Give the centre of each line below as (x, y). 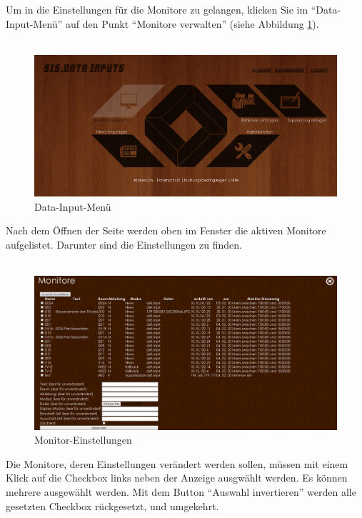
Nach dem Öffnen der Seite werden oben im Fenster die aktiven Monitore (166, 230)
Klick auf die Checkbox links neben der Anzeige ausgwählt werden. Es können (177, 478)
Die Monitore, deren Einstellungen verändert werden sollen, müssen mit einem (177, 463)
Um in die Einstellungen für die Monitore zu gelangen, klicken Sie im (157, 9)
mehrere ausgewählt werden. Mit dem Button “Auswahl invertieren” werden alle (181, 491)
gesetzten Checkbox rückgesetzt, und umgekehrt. (112, 505)
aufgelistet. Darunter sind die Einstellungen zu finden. (124, 245)
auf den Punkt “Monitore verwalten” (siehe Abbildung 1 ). (192, 23)
